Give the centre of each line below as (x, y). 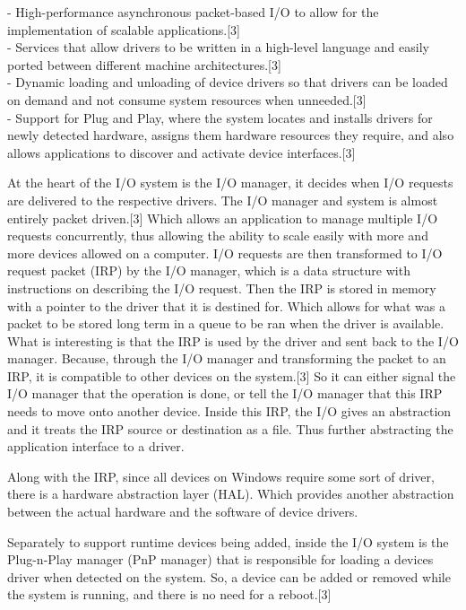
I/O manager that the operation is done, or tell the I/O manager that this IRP (225, 393)
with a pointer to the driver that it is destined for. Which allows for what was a (226, 305)
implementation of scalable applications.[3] (124, 29)
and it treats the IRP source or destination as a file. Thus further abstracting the (230, 428)
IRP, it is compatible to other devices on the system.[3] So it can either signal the (232, 375)
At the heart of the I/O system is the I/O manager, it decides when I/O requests (230, 183)
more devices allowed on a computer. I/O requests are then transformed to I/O (225, 253)
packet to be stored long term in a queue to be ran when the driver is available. (226, 323)
